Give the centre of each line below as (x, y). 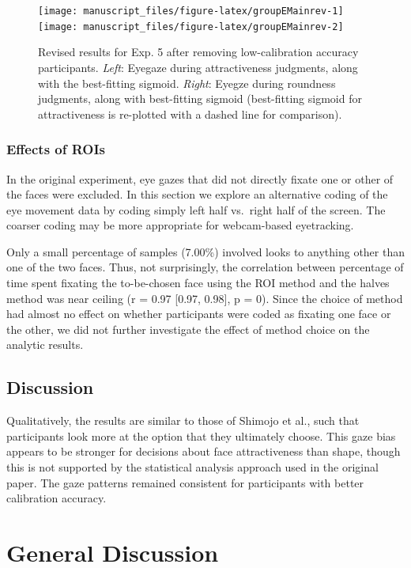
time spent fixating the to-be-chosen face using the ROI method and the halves (198, 283)
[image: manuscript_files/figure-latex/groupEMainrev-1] (191, 11)
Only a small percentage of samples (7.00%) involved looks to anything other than (205, 251)
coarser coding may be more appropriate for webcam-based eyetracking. (180, 225)
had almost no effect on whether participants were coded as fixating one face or (199, 314)
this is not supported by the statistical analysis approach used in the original (192, 467)
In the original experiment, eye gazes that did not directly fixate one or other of (200, 178)
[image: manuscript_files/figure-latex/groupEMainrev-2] (191, 27)
